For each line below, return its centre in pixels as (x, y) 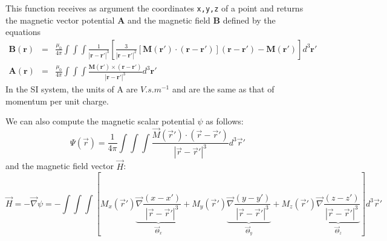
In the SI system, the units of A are (72, 89)
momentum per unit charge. (57, 101)
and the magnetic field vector (60, 166)
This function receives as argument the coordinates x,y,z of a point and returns (154, 8)
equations (23, 32)
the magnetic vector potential (60, 20)
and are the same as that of (223, 89)
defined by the (249, 20)
